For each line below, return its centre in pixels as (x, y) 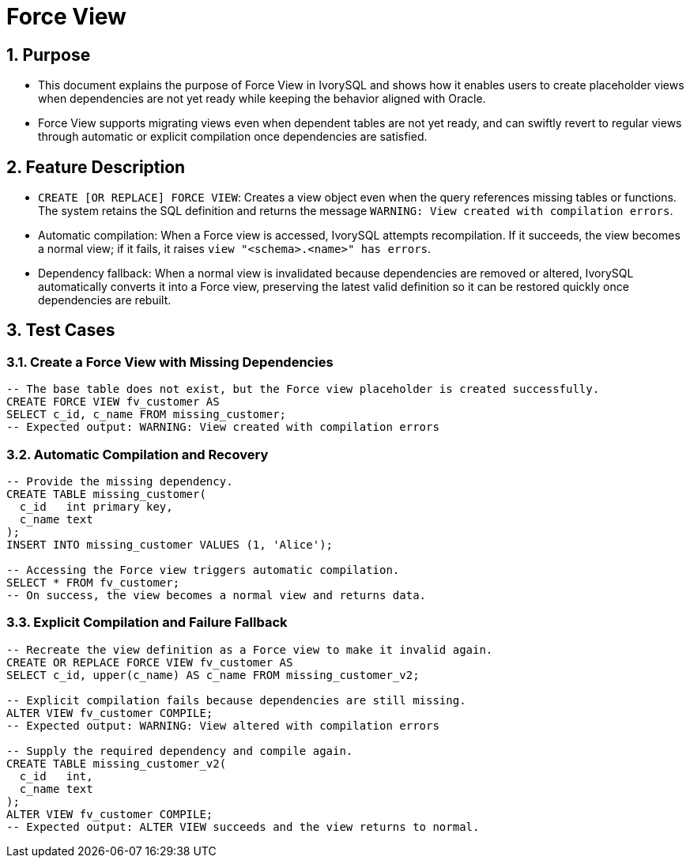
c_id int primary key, (96, 506)
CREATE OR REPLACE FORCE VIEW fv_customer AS (150, 662)
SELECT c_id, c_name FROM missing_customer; (147, 415)
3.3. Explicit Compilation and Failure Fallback (147, 623)
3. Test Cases (61, 330)
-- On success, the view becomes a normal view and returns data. (217, 595)
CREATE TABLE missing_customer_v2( (117, 763)
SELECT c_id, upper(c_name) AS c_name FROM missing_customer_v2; (213, 675)
